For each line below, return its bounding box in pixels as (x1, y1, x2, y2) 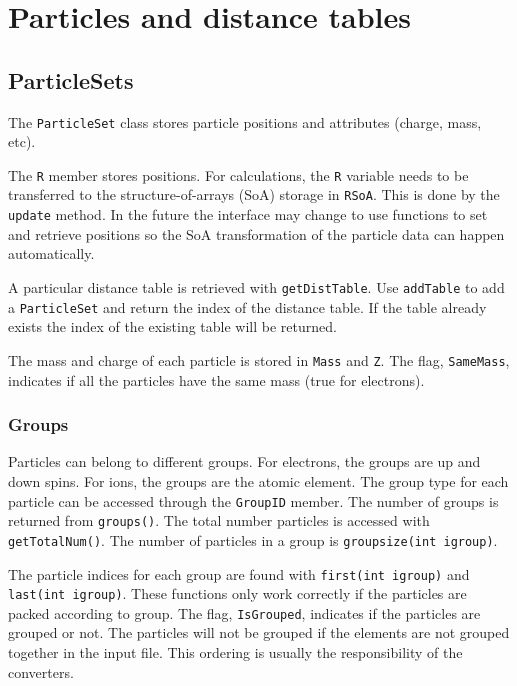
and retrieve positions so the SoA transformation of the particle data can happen (8, 223, 505, 244)
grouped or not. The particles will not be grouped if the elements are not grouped (8, 622, 510, 643)
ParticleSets (8, 64, 134, 95)
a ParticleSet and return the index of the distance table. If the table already (8, 296, 487, 317)
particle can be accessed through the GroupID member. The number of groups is (8, 490, 499, 511)
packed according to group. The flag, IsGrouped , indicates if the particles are (8, 602, 481, 623)
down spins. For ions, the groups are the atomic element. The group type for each (8, 470, 509, 491)
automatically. (8, 243, 95, 264)
